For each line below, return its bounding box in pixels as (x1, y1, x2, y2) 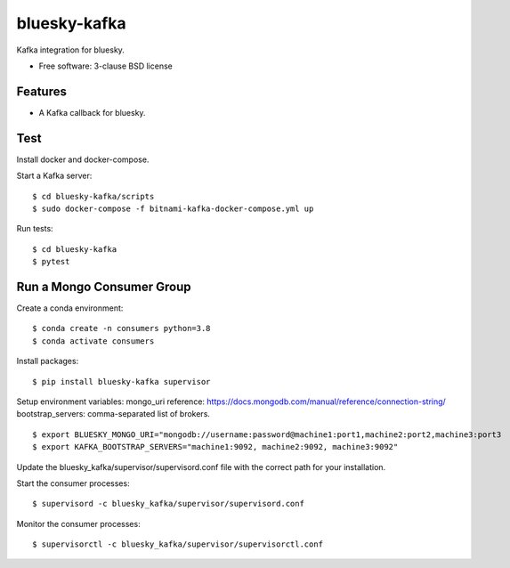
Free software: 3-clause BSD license (38, 61, 173, 71)
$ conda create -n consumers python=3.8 (32, 323, 211, 334)
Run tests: (16, 223, 53, 234)
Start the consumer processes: (16, 477, 130, 489)
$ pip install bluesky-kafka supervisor (32, 377, 211, 386)
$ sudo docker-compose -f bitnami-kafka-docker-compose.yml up (32, 203, 314, 214)
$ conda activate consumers (32, 336, 155, 346)
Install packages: (16, 356, 79, 367)
